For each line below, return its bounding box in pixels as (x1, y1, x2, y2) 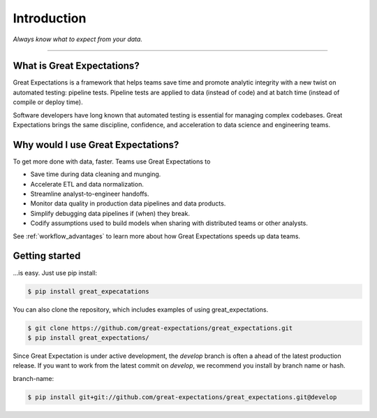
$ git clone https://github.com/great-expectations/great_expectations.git (27, 324, 293, 332)
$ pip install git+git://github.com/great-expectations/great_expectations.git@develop (27, 393, 337, 401)
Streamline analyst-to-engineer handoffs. (30, 189, 149, 199)
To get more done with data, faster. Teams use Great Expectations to (13, 157, 211, 166)
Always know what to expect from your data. (13, 35, 143, 43)
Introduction (13, 10, 87, 26)
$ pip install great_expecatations (27, 287, 149, 295)
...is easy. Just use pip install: (13, 268, 98, 277)
